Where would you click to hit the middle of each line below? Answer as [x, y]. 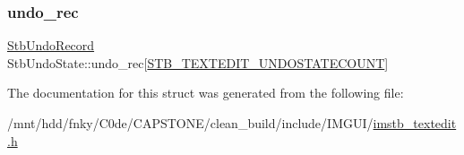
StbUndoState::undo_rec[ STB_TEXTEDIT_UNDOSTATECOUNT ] [198, 62]
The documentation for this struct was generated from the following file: [206, 93]
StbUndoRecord [51, 45]
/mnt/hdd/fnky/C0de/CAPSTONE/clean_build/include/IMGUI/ [190, 123]
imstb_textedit [415, 123]
